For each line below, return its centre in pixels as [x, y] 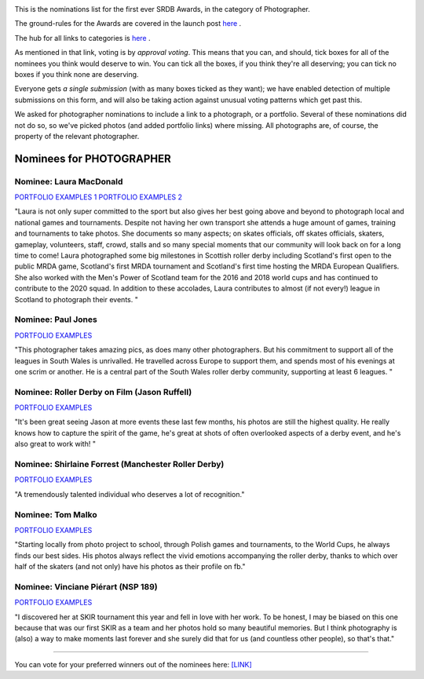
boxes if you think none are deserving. [77, 74]
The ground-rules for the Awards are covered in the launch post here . [128, 24]
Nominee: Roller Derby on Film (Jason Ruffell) [103, 392]
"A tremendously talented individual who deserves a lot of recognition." [130, 494]
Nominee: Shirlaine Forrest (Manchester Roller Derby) [119, 464]
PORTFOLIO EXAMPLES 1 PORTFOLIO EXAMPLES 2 [99, 197]
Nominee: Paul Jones [56, 319]
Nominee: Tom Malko [56, 514]
